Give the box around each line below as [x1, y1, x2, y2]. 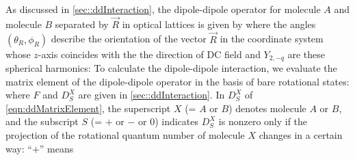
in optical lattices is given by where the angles [122, 16, 316, 31]
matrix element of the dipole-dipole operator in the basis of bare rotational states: [5, 74, 350, 88]
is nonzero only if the [218, 114, 308, 129]
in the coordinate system [220, 31, 324, 46]
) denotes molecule [228, 101, 306, 115]
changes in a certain [259, 128, 343, 142]
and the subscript [5, 114, 79, 129]
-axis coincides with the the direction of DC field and [38, 46, 261, 61]
